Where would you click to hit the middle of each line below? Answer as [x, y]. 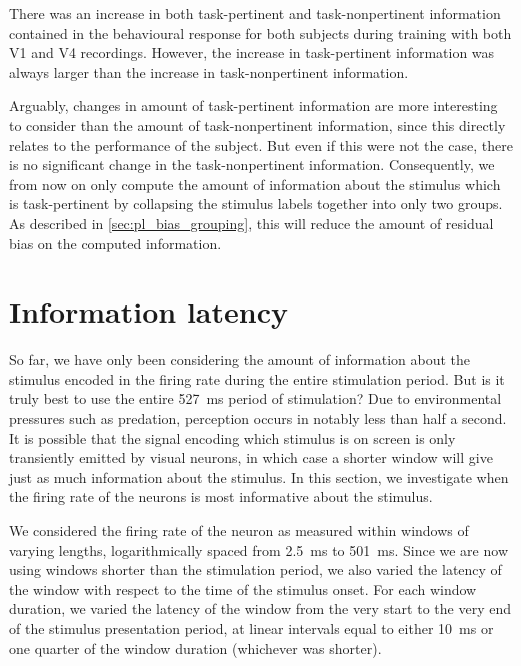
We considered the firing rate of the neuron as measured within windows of [239, 530]
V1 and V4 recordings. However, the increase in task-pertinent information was [252, 52]
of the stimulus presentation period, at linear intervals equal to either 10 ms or [251, 627]
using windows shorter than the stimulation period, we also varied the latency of [255, 569]
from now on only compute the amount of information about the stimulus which [255, 183]
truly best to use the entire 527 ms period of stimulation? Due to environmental [255, 398]
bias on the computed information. [115, 242]
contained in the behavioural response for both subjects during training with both [260, 32]
